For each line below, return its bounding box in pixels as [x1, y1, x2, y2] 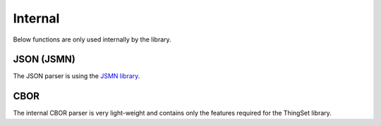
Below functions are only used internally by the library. [13, 35, 172, 44]
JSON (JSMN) [13, 53, 75, 65]
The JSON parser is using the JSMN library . [13, 72, 140, 80]
